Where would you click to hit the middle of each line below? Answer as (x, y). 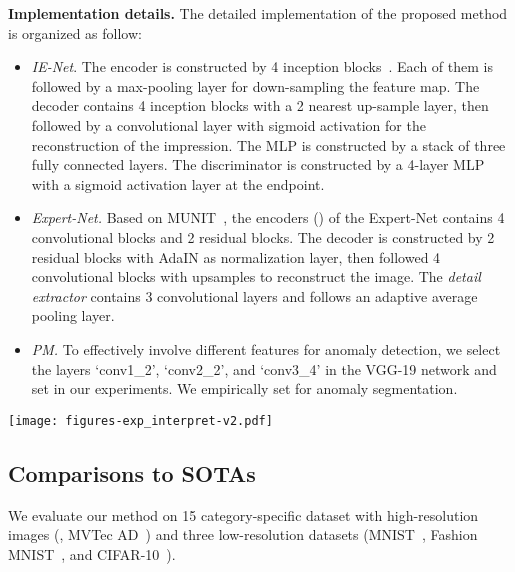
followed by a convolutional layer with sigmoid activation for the (228, 124)
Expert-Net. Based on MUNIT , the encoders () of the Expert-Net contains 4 (268, 217)
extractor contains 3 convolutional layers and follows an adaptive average (254, 295)
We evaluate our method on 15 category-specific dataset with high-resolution (243, 514)
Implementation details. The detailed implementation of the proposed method (258, 13)
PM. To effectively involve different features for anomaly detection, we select (266, 348)
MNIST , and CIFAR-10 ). (92, 553)
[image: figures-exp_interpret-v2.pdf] (140, 420)
